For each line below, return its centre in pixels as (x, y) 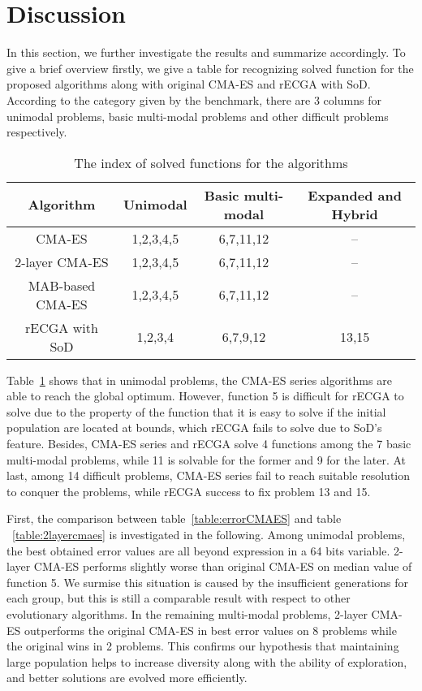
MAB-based (62, 285)
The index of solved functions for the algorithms (211, 162)
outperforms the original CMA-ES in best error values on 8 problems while (210, 630)
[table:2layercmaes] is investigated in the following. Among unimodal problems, (209, 535)
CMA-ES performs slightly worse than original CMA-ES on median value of (223, 566)
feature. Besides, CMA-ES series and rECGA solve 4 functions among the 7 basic (209, 444)
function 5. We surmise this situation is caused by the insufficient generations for (208, 582)
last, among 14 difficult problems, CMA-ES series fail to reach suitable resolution (209, 475)
